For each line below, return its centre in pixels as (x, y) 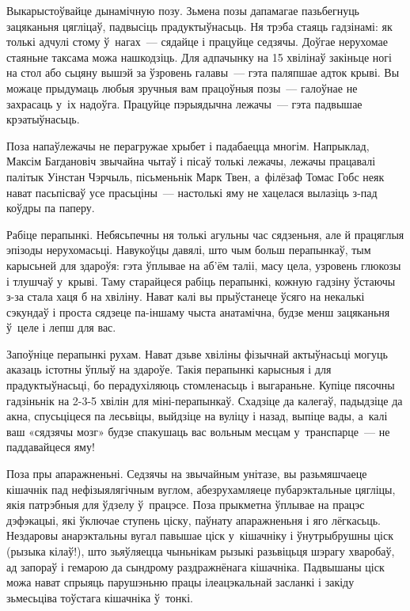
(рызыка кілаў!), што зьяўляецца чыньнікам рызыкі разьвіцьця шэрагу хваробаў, (201, 551)
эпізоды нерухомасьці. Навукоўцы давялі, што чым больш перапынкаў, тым (189, 250)
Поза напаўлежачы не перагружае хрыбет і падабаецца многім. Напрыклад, (188, 145)
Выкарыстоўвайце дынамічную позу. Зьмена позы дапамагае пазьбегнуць (183, 10)
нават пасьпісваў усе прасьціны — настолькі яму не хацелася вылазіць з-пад (192, 192)
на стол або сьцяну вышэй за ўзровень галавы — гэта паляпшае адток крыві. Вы (203, 72)
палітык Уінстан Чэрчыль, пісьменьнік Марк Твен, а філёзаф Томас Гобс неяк (196, 176)
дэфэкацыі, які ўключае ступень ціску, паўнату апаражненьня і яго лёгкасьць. (194, 520)
